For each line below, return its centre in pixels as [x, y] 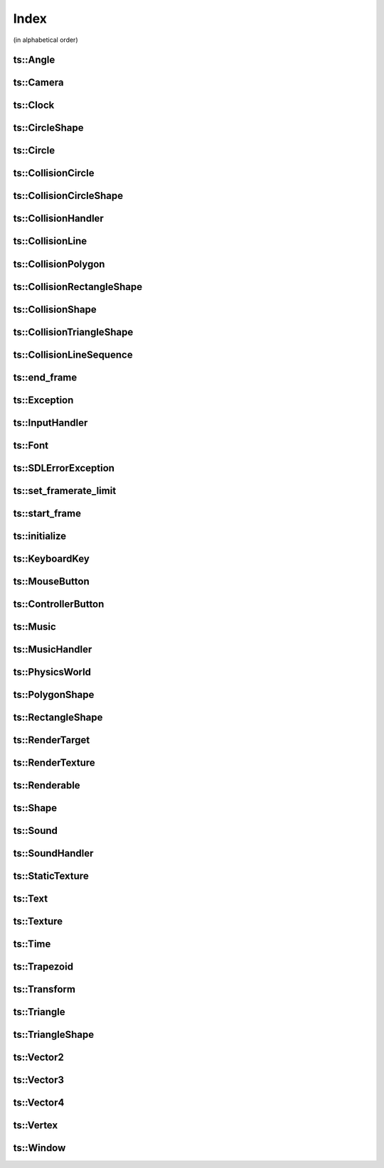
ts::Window [39, 1148]
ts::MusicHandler [53, 649]
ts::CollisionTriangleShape [73, 332]
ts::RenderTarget [52, 740]
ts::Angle [34, 60]
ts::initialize [40, 536]
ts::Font [31, 445]
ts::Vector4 [39, 1103]
